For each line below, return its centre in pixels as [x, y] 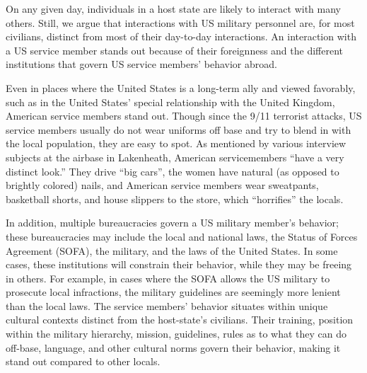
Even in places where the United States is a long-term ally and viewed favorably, [181, 87]
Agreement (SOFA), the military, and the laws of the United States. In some [172, 250]
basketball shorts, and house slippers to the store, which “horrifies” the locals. [175, 199]
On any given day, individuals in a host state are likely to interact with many [173, 8]
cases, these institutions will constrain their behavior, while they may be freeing [179, 264]
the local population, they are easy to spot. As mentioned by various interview [176, 143]
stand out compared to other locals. [83, 361]
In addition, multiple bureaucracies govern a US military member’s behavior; [172, 223]
